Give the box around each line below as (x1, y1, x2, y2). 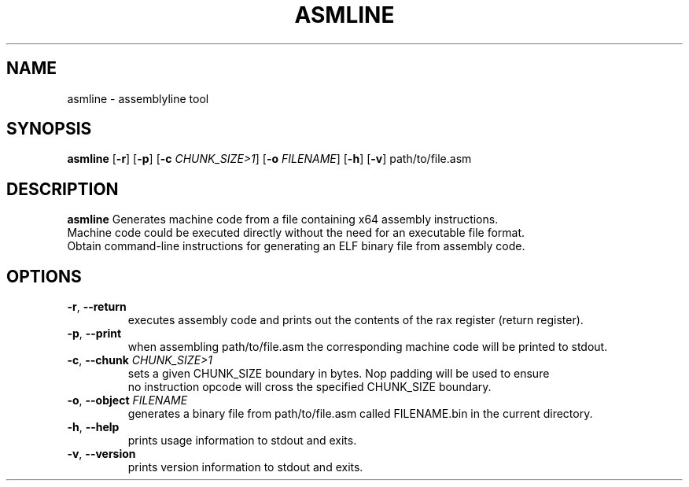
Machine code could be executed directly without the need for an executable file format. (67, 226, 525, 240)
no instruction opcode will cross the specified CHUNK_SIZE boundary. (127, 380, 492, 394)
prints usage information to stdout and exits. (127, 434, 357, 448)
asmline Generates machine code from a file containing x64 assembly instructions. (67, 212, 499, 227)
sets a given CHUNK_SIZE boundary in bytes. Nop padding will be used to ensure (127, 367, 550, 381)
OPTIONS (6, 266, 82, 286)
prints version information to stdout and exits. (127, 460, 363, 474)
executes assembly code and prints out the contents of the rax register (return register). (127, 313, 584, 327)
